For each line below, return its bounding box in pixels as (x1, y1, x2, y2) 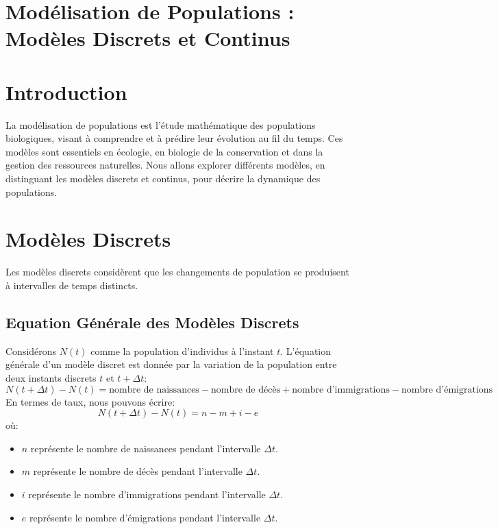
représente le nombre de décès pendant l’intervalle (33, 464, 242, 478)
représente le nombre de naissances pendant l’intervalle (30, 441, 261, 455)
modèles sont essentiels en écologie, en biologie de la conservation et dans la (5, 144, 323, 158)
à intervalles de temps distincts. (5, 278, 138, 292)
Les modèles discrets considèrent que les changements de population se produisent (5, 264, 349, 279)
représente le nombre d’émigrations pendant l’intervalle (29, 510, 261, 524)
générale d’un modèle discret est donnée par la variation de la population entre (5, 357, 337, 371)
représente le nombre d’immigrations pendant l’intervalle (28, 487, 266, 501)
